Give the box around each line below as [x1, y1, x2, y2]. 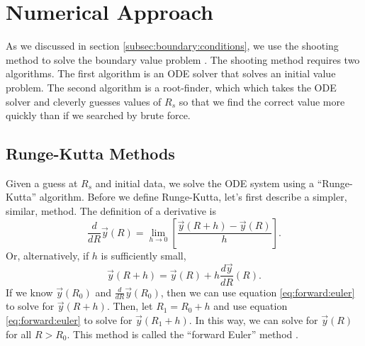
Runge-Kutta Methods [6, 143, 175, 164]
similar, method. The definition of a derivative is [6, 203, 216, 218]
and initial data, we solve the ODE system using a [95, 175, 315, 190]
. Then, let [106, 298, 153, 313]
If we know [6, 284, 53, 299]
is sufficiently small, [101, 247, 186, 262]
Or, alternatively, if [6, 247, 89, 262]
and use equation [213, 298, 288, 313]
